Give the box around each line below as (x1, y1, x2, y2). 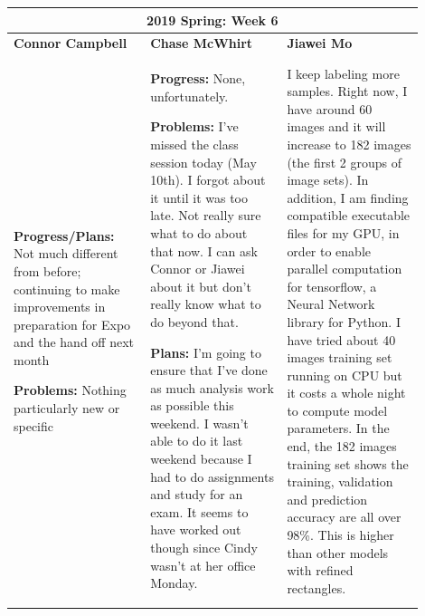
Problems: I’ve (150, 117, 239, 136)
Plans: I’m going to (150, 342, 261, 361)
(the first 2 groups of (287, 152, 402, 171)
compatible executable (287, 206, 411, 225)
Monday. (150, 573, 198, 592)
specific (14, 416, 54, 435)
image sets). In (287, 170, 369, 189)
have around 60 (287, 99, 373, 118)
